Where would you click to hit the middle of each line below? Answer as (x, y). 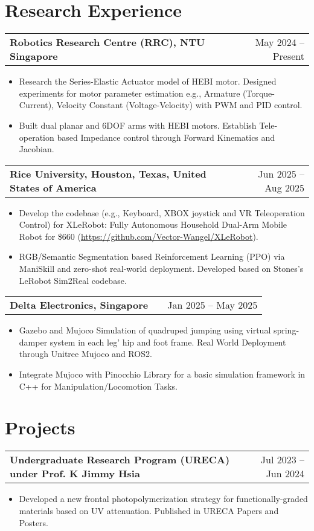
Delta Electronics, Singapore (79, 305)
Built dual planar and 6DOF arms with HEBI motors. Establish (138, 125)
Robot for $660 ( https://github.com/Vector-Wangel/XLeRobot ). (139, 236)
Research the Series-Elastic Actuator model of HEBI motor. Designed (148, 81)
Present (288, 56)
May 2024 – (280, 42)
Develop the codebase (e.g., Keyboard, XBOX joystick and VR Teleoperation (162, 212)
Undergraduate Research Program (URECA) (120, 460)
